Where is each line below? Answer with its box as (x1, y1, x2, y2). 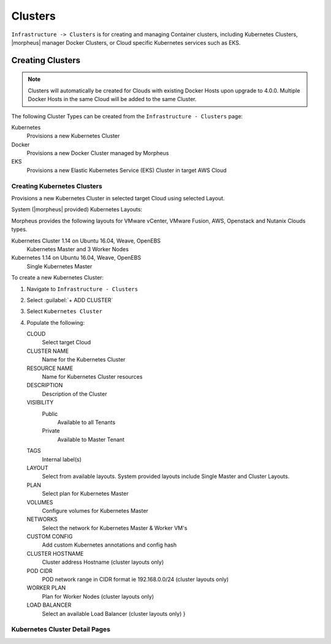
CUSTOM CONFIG (26, 533, 73, 540)
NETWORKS (26, 515, 58, 523)
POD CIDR (26, 567, 53, 574)
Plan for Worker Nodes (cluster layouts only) (42, 593, 154, 600)
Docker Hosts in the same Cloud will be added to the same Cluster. (28, 96, 197, 103)
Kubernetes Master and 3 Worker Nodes (26, 245, 129, 252)
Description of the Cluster (42, 390, 107, 398)
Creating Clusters (11, 55, 81, 66)
